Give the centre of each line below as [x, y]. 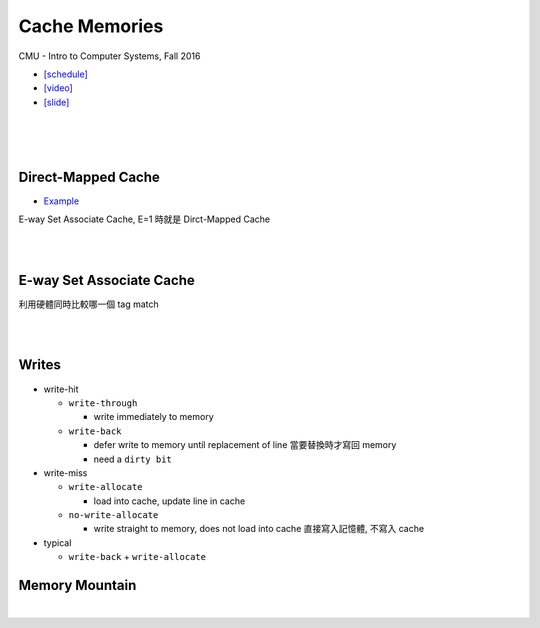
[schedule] [66, 74]
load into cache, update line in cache [169, 501]
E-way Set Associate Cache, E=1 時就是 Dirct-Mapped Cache [144, 219]
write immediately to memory [153, 417]
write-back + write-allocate [137, 557]
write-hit [61, 389]
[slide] [56, 102]
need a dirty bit [132, 459]
